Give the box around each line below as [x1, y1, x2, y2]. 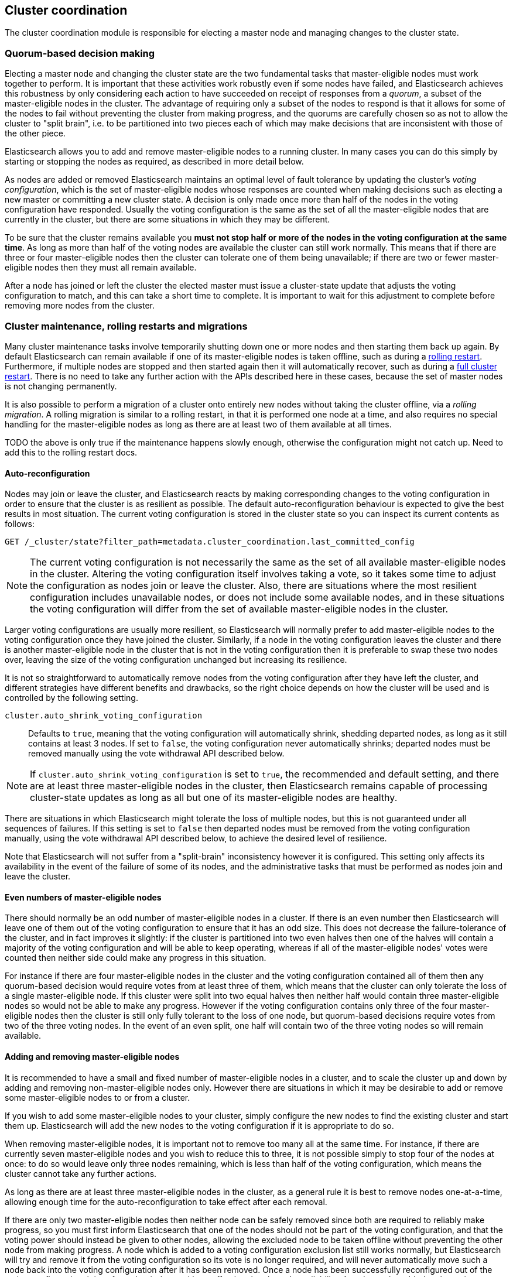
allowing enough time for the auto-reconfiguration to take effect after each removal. [5, 1196, 327, 1207]
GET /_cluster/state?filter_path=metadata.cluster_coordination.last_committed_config [5, 537, 415, 547]
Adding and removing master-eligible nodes [5, 1051, 180, 1062]
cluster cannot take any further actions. [5, 1168, 157, 1179]
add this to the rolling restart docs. [5, 447, 138, 457]
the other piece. [5, 128, 66, 139]
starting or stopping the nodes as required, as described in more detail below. [5, 156, 304, 167]
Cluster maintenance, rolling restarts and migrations [5, 320, 248, 332]
